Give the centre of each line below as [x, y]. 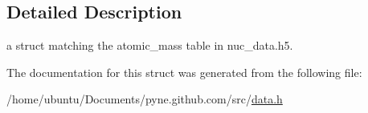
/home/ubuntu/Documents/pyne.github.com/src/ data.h [145, 99]
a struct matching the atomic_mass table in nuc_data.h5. [150, 45]
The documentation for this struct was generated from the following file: [184, 72]
